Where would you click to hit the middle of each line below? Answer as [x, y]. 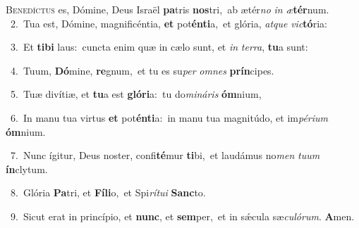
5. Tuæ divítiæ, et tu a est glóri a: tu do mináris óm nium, [136, 94]
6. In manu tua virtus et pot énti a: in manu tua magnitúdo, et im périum [169, 117]
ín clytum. [27, 169]
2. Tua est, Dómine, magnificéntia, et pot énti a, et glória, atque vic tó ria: [169, 23]
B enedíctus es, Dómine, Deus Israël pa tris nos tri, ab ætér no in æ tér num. [168, 9]
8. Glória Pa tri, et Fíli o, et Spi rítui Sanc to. [108, 192]
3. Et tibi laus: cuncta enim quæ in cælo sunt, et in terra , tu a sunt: [159, 47]
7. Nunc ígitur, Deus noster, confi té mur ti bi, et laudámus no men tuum [165, 155]
